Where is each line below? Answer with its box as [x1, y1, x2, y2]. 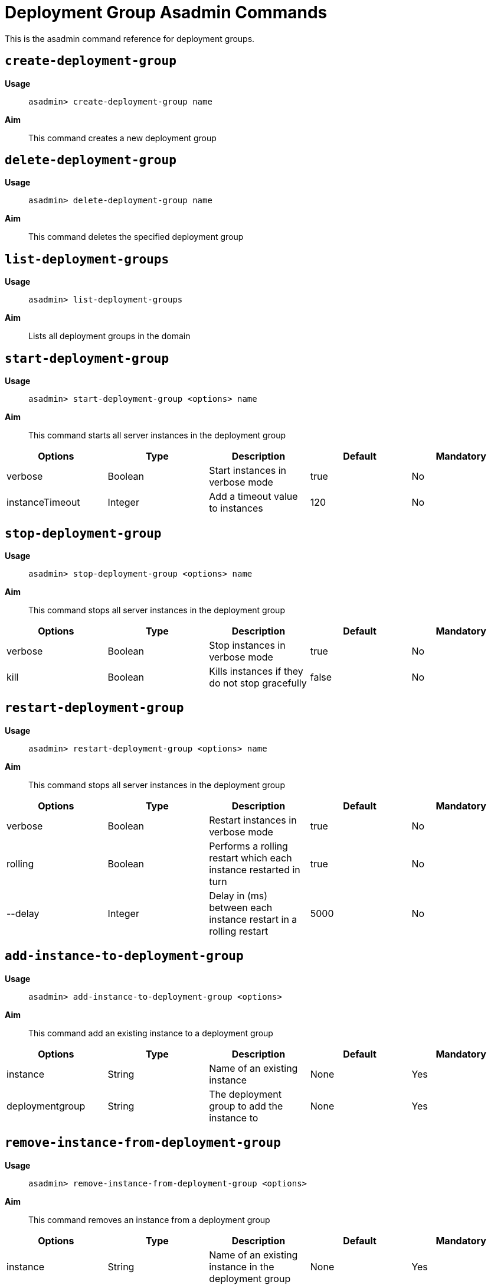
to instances [209, 502, 263, 515]
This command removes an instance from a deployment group [28, 1214, 270, 1225]
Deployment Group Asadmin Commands [5, 2, 328, 22]
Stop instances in [209, 639, 286, 651]
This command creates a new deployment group [28, 132, 217, 143]
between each [209, 901, 273, 913]
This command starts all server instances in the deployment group [28, 430, 286, 441]
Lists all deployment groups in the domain [28, 331, 191, 341]
